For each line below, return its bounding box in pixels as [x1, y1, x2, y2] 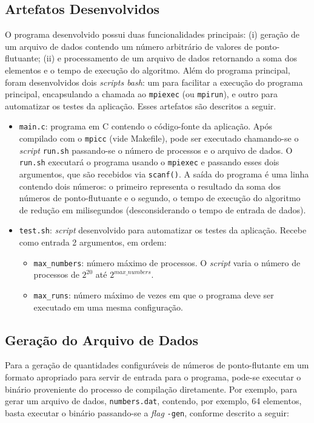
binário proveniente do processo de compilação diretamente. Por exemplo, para [5, 382, 298, 395]
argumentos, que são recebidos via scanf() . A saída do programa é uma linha [19, 168, 309, 181]
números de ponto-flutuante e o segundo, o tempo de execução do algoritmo [19, 191, 301, 204]
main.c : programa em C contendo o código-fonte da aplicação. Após [19, 120, 272, 132]
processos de [33, 268, 79, 281]
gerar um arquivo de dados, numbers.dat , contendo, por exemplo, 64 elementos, [5, 394, 302, 407]
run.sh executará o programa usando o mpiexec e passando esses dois [19, 156, 279, 168]
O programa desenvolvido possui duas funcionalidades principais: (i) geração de [5, 28, 299, 41]
